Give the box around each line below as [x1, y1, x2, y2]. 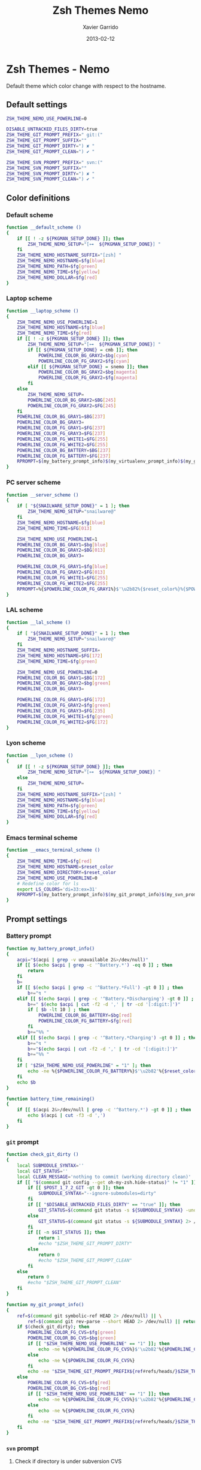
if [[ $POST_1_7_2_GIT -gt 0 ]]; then [28, 1185, 124, 1191]
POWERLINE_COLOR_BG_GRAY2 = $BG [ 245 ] [28, 397, 117, 403]
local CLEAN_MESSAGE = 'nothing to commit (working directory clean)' [17, 1174, 191, 1180]
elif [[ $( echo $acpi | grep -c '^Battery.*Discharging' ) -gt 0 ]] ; [17, 996, 194, 1002]
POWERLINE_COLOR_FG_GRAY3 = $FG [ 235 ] [17, 708, 106, 714]
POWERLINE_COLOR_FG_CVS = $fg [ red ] [28, 1380, 111, 1386]
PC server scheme [6, 478, 61, 486]
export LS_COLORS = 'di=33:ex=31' [17, 886, 98, 892]
